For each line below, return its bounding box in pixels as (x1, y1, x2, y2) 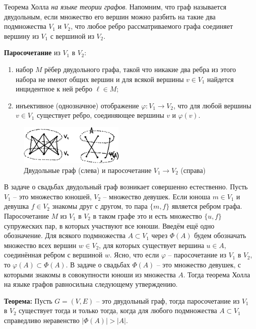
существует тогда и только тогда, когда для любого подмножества (18, 305, 217, 316)
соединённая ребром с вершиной (4, 249, 103, 260)
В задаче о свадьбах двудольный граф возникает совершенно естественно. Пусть (4, 181, 248, 192)
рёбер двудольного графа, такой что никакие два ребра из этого (44, 64, 236, 74)
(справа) (180, 164, 206, 175)
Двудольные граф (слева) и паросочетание (24, 164, 152, 175)
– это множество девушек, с (156, 259, 241, 269)
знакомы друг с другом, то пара (52, 201, 148, 211)
